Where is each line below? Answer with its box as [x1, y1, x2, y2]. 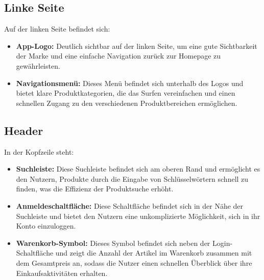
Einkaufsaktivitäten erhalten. [16, 267, 108, 278]
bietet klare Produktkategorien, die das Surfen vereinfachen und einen [16, 88, 235, 98]
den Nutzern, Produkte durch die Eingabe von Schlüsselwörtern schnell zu [16, 173, 249, 184]
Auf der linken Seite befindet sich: [4, 23, 110, 34]
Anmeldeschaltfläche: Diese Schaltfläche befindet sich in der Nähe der [16, 200, 244, 211]
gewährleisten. [16, 60, 60, 71]
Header [4, 122, 43, 138]
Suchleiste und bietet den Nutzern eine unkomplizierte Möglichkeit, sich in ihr [16, 210, 260, 221]
